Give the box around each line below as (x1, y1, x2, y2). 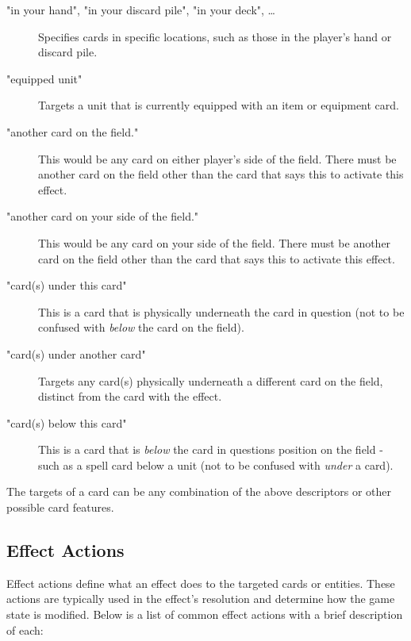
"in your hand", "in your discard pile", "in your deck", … (6, 2, 275, 17)
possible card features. (6, 499, 114, 516)
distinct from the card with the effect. (38, 388, 222, 405)
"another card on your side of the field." (6, 208, 199, 225)
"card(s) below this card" (6, 414, 127, 431)
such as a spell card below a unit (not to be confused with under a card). (38, 456, 394, 473)
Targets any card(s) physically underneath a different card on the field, (38, 372, 383, 389)
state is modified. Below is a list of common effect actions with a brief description (6, 606, 403, 623)
